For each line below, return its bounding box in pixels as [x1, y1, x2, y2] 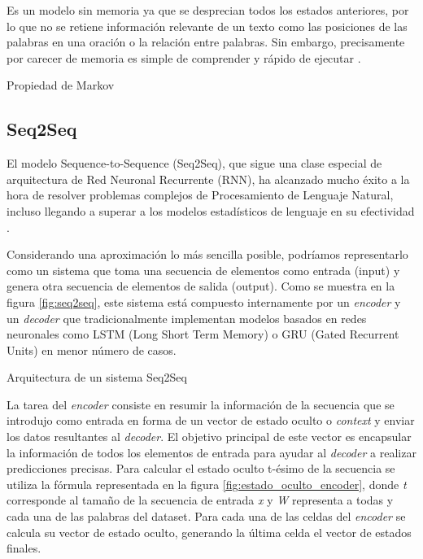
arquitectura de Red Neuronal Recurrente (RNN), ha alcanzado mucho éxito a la [7, 170, 410, 187]
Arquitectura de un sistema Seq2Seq [7, 369, 187, 386]
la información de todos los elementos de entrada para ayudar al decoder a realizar [7, 443, 416, 461]
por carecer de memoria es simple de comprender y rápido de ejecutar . [7, 49, 361, 66]
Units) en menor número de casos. [7, 341, 177, 358]
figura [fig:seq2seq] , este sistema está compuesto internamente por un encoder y [7, 293, 401, 310]
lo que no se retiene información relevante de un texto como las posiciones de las [7, 17, 408, 34]
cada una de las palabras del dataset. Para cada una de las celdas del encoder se [7, 508, 406, 525]
